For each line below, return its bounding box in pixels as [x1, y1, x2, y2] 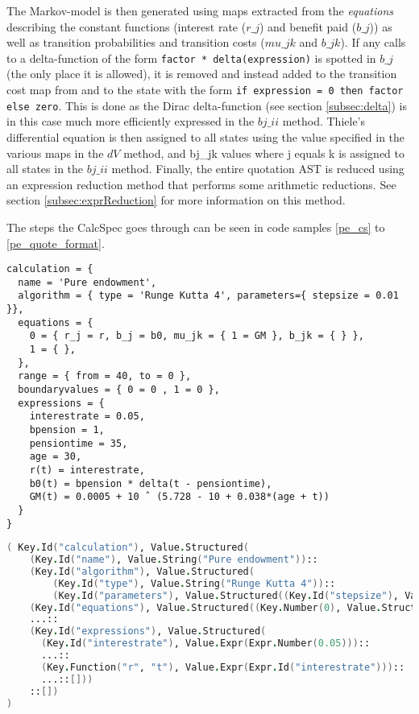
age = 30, [29, 451, 82, 463]
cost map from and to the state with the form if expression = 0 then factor [6, 81, 404, 98]
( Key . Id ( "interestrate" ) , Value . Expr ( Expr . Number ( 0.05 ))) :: [40, 638, 371, 650]
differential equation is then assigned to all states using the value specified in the [6, 128, 405, 145]
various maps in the [6, 144, 104, 161]
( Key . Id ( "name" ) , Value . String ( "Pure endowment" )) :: [29, 554, 318, 566]
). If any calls [340, 34, 406, 51]
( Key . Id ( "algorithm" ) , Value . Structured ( [29, 565, 255, 577]
